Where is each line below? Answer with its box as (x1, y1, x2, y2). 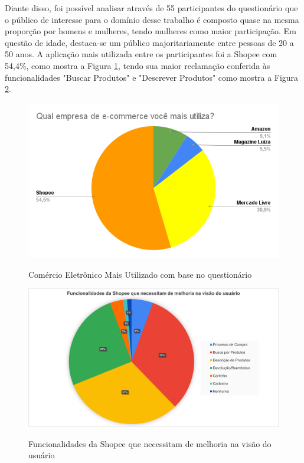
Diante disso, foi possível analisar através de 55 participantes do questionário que (5, 2, 298, 14)
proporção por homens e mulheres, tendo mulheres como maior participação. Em (5, 25, 296, 37)
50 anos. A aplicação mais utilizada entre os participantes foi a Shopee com (5, 48, 277, 60)
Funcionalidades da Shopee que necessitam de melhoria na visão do (28, 437, 272, 449)
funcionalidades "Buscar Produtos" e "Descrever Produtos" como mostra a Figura (5, 71, 299, 83)
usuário (28, 449, 55, 461)
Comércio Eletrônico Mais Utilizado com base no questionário (28, 268, 252, 280)
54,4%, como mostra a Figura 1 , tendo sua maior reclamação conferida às (5, 59, 270, 71)
